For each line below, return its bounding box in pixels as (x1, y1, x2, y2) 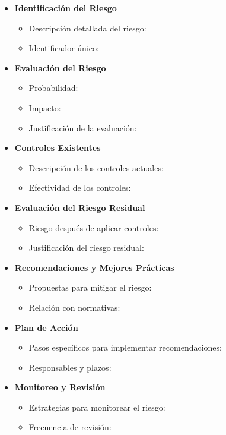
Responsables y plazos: (28, 361, 112, 373)
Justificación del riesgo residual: (28, 241, 144, 254)
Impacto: (28, 101, 61, 114)
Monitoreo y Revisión (14, 381, 106, 393)
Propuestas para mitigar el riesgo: (28, 281, 152, 294)
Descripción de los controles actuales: (28, 161, 164, 174)
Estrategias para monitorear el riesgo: (28, 401, 165, 413)
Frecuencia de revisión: (28, 421, 112, 433)
